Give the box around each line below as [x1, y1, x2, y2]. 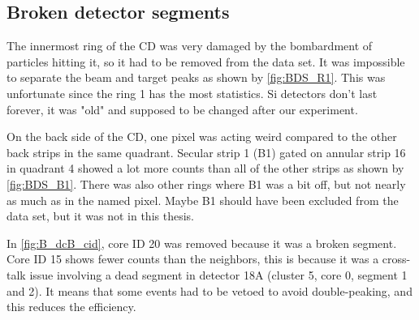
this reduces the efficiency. [6, 298, 136, 315]
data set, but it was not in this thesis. [6, 207, 194, 224]
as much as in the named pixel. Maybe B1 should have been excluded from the [6, 191, 399, 208]
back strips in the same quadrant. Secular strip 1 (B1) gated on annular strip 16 [6, 143, 406, 160]
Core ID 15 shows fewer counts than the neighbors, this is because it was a [6, 250, 379, 267]
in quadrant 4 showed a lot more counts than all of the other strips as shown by [6, 160, 404, 177]
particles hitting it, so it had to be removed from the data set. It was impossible [6, 53, 405, 70]
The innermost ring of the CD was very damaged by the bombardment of [6, 37, 373, 54]
